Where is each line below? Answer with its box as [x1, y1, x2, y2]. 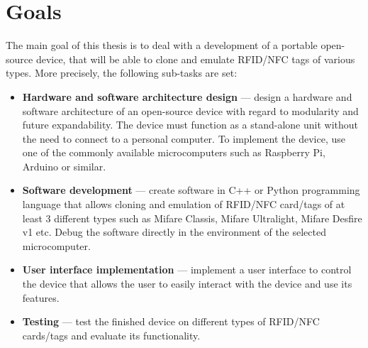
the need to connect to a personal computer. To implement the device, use [22, 131, 345, 146]
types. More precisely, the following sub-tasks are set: [6, 65, 238, 80]
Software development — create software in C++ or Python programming [22, 183, 360, 197]
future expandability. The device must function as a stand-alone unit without [22, 117, 359, 132]
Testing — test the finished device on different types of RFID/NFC [22, 314, 320, 329]
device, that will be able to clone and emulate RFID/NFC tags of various [35, 51, 355, 66]
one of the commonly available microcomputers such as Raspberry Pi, [22, 145, 325, 160]
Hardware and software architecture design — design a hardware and [22, 89, 352, 104]
